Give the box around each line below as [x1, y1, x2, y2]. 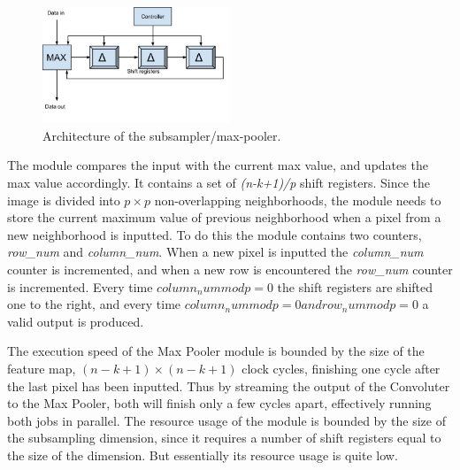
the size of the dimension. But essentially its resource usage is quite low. [7, 445, 398, 464]
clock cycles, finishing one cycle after [241, 358, 441, 377]
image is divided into [7, 190, 120, 209]
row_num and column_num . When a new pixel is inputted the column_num [7, 243, 424, 261]
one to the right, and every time [7, 295, 181, 313]
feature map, [7, 358, 76, 377]
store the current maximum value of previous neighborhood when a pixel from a [7, 208, 441, 227]
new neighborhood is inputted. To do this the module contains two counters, [7, 225, 422, 243]
